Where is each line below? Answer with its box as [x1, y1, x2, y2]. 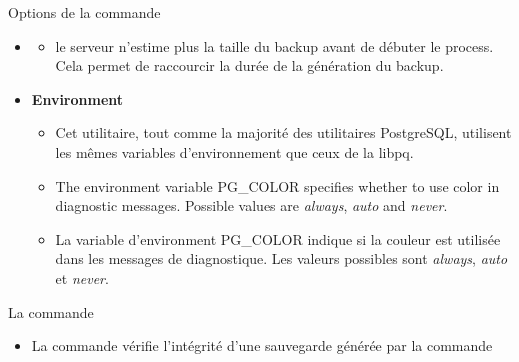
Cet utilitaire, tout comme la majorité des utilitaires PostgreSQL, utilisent [55, 122, 512, 143]
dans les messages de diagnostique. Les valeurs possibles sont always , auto [55, 248, 508, 269]
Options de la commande [8, 2, 161, 22]
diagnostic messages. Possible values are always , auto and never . [55, 195, 448, 216]
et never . [55, 267, 109, 288]
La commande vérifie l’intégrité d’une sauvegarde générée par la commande [31, 335, 493, 356]
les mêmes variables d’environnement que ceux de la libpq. [55, 141, 414, 162]
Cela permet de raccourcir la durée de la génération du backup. [55, 55, 444, 76]
